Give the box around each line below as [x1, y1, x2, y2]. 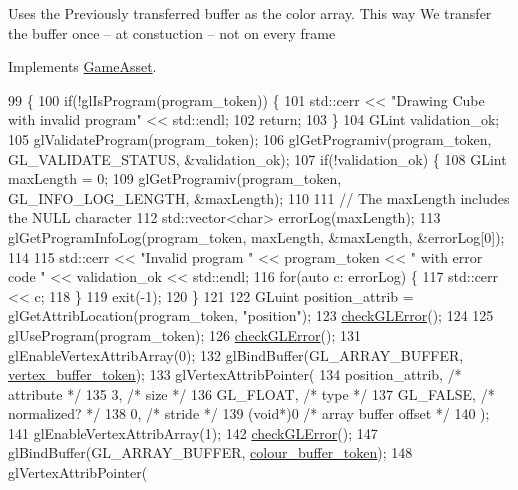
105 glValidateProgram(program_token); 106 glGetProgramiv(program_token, [8, 128, 492, 149]
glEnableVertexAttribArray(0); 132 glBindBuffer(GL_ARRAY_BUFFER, [8, 344, 464, 365]
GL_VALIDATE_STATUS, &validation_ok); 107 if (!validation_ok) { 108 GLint [8, 148, 507, 169]
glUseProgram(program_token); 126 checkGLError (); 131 [8, 324, 362, 345]
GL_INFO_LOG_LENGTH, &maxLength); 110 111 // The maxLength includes [8, 187, 510, 208]
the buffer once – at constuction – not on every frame [8, 22, 336, 43]
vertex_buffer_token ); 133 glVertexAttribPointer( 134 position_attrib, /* [8, 364, 462, 385]
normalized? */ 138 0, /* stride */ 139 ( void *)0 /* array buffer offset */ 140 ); [8, 403, 490, 424]
